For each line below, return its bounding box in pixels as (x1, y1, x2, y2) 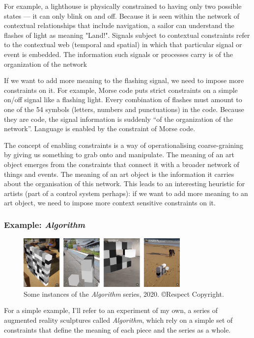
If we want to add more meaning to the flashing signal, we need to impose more (4, 75, 244, 85)
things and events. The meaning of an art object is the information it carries (4, 169, 234, 179)
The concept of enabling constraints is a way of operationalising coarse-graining (4, 140, 244, 150)
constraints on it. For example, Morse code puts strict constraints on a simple (4, 84, 238, 95)
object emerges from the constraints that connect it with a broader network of (4, 159, 239, 169)
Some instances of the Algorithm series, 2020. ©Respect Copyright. (24, 288, 224, 299)
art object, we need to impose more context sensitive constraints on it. (4, 197, 216, 208)
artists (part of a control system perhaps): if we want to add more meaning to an (4, 188, 248, 198)
